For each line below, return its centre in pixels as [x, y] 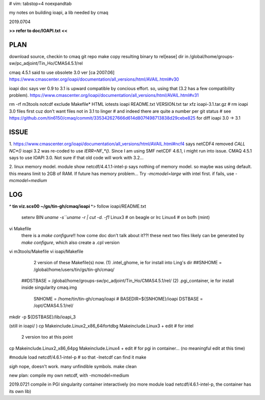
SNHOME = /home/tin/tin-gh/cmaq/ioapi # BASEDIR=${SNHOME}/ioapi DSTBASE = [118, 299]
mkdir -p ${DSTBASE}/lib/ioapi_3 [42, 317]
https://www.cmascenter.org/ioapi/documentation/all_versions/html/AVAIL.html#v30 [94, 79]
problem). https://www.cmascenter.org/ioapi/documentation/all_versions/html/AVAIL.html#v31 [104, 95]
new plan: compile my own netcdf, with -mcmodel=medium [69, 375]
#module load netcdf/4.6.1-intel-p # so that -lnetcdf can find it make [78, 357]
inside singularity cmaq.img [49, 287]
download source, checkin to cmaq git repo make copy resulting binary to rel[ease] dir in [99, 57]
